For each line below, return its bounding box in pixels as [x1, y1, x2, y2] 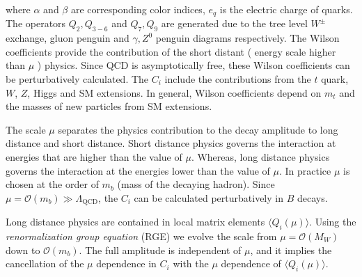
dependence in [96, 256, 157, 271]
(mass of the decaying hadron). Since [117, 177, 275, 191]
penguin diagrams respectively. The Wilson [155, 31, 340, 45]
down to [6, 242, 40, 257]
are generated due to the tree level [161, 16, 308, 31]
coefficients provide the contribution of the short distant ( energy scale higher [6, 44, 336, 58]
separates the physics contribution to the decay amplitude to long [58, 122, 338, 136]
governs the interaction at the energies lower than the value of [6, 163, 270, 177]
